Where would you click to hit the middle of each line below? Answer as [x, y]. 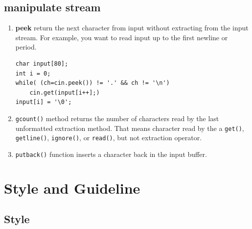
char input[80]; [42, 64]
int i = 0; [33, 73]
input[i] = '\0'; [44, 102]
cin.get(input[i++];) [65, 92]
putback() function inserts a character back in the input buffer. [111, 154]
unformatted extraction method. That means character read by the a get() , [130, 128]
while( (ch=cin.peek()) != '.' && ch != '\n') [92, 83]
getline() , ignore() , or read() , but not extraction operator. [109, 138]
